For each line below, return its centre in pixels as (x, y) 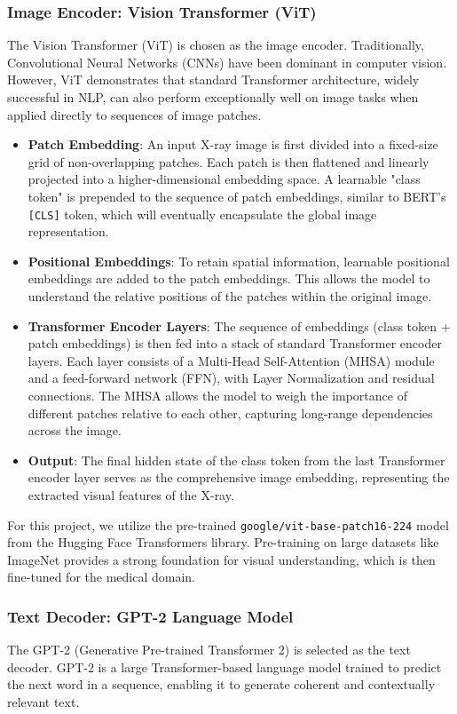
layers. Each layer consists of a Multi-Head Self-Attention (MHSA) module (231, 360)
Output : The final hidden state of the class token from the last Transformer (236, 460)
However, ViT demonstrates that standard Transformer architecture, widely (213, 79)
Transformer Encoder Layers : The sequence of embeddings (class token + (239, 325)
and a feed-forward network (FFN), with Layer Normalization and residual (231, 378)
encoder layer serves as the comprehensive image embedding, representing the (239, 477)
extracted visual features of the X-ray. (131, 494)
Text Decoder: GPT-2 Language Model (150, 616)
